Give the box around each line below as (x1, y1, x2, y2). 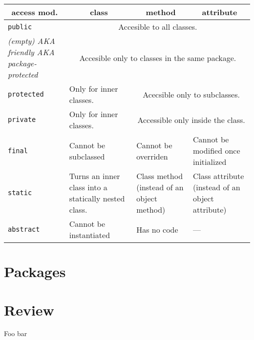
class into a (69, 181, 107, 193)
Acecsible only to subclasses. (143, 88, 240, 100)
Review (4, 300, 54, 320)
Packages (4, 261, 66, 281)
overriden (136, 150, 168, 162)
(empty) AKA (8, 35, 55, 46)
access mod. (11, 6, 58, 18)
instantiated (69, 229, 110, 240)
